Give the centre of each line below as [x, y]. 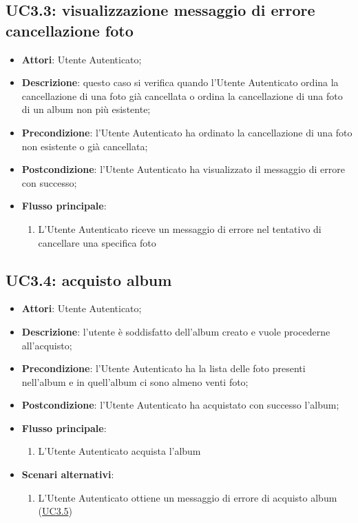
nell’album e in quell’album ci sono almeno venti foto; [135, 381]
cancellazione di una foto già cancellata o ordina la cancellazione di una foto [182, 95]
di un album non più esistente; [86, 109]
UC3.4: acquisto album [89, 279]
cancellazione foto [70, 30]
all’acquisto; [47, 345]
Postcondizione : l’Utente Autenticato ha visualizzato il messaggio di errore [183, 169]
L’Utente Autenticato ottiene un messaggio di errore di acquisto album [188, 497]
